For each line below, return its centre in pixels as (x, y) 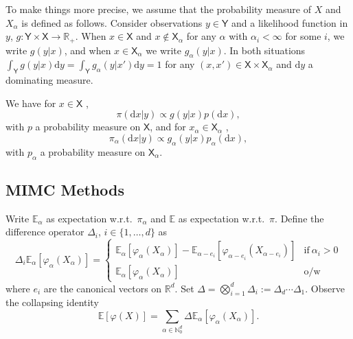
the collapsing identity (52, 302)
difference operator (45, 232)
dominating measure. (49, 80)
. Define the (299, 218)
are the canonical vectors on (103, 288)
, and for (168, 127)
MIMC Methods (65, 189)
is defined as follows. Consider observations (112, 22)
